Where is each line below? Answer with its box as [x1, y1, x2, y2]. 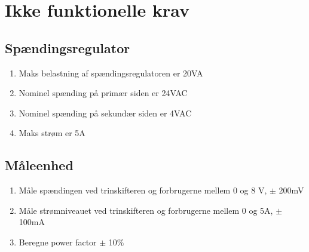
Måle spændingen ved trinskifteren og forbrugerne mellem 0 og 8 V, [19, 184, 267, 196]
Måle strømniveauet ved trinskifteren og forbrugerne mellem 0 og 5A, [19, 204, 273, 216]
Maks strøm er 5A [19, 127, 85, 139]
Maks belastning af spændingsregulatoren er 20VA [19, 66, 203, 79]
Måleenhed [5, 156, 74, 174]
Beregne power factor [19, 235, 97, 248]
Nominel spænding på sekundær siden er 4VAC [19, 106, 192, 119]
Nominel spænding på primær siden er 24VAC [19, 87, 188, 99]
